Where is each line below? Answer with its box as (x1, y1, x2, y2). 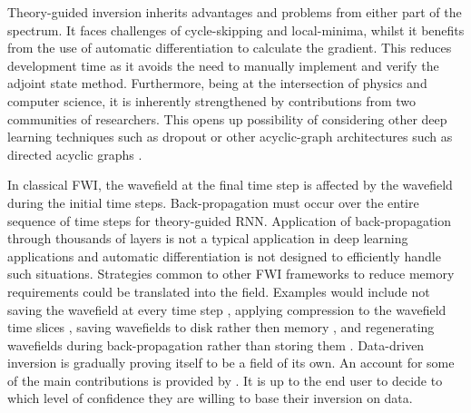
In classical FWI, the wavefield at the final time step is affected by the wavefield (7, 175, 453, 194)
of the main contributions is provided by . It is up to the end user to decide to (7, 370, 443, 389)
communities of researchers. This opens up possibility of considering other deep (7, 109, 447, 128)
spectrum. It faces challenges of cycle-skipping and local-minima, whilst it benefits (7, 20, 465, 39)
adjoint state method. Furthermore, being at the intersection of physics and (7, 74, 427, 93)
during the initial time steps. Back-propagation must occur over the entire (7, 192, 419, 211)
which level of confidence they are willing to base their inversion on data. (7, 388, 413, 408)
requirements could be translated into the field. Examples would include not (7, 281, 430, 300)
